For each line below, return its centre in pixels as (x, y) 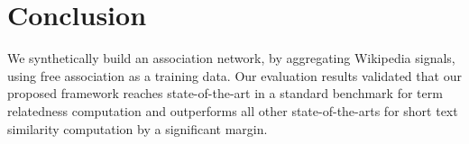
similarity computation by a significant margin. (138, 128)
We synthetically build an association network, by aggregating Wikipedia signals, (231, 58)
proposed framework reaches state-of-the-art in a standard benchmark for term (225, 93)
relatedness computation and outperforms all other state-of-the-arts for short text (233, 110)
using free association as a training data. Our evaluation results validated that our (234, 75)
